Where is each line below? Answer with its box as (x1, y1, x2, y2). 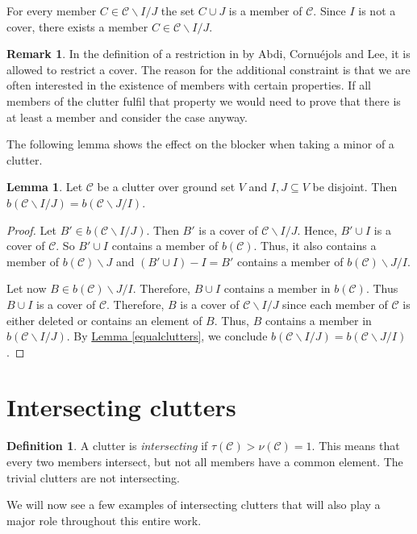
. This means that (311, 437, 400, 454)
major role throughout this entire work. (6, 511, 202, 528)
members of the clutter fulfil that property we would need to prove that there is (6, 92, 401, 109)
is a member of (228, 2, 302, 19)
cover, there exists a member (6, 18, 148, 35)
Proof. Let (6, 221, 56, 238)
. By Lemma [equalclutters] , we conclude (66, 327, 268, 344)
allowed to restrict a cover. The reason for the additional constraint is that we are (6, 60, 411, 77)
